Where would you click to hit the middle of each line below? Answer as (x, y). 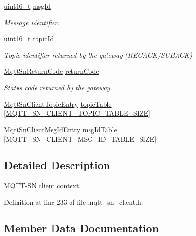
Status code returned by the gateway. (58, 87)
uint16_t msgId (27, 6)
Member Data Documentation (81, 228)
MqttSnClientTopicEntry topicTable (58, 103)
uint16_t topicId (29, 39)
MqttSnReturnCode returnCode (52, 71)
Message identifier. (32, 22)
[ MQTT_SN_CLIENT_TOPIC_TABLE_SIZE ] (77, 113)
